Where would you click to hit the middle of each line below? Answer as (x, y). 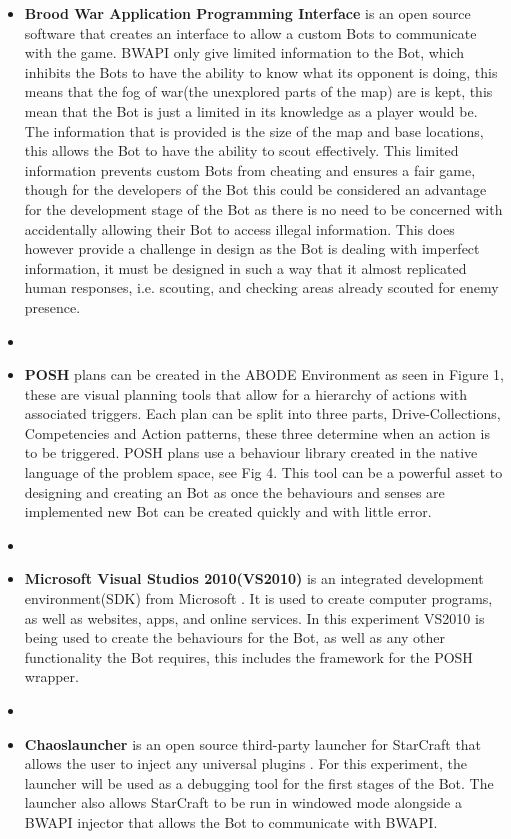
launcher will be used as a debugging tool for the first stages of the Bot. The (259, 782)
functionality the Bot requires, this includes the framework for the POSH (248, 656)
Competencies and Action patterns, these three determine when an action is (257, 432)
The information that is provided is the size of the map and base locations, (254, 130)
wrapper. (51, 676)
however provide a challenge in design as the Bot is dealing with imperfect (252, 248)
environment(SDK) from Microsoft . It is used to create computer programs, (258, 598)
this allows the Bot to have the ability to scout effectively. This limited (241, 150)
